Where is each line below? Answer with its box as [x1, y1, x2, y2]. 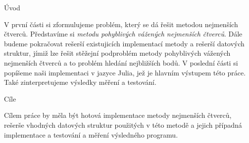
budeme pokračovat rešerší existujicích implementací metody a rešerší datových [4, 38, 245, 48]
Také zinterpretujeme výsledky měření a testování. [4, 77, 156, 87]
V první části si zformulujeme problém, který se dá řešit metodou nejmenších [4, 19, 238, 29]
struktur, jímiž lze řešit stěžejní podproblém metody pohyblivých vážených [4, 48, 231, 58]
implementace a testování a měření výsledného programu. [4, 129, 178, 140]
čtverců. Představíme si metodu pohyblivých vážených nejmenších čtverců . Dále [4, 29, 243, 39]
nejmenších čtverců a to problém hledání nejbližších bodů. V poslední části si [4, 57, 238, 68]
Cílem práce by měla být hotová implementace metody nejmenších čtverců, [4, 110, 232, 120]
